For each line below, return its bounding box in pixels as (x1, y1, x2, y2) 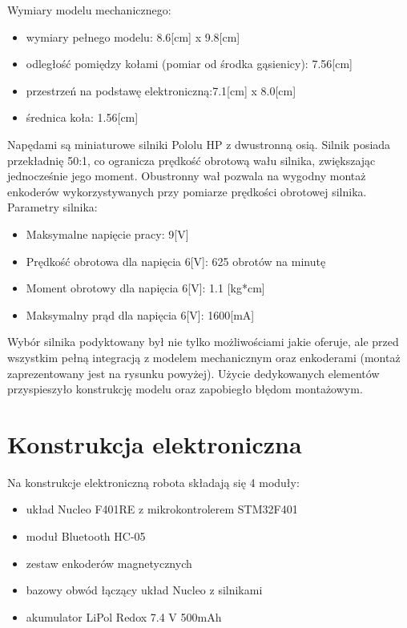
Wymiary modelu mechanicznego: (7, 2, 171, 18)
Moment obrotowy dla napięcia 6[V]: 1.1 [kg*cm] (26, 280, 265, 296)
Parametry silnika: (7, 199, 98, 215)
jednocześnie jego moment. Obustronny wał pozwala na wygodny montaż (7, 167, 366, 184)
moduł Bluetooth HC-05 (26, 528, 146, 544)
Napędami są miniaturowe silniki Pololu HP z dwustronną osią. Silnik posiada (7, 135, 391, 152)
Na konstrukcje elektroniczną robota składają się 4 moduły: (7, 473, 300, 490)
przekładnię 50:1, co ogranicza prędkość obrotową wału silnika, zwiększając (7, 151, 376, 168)
